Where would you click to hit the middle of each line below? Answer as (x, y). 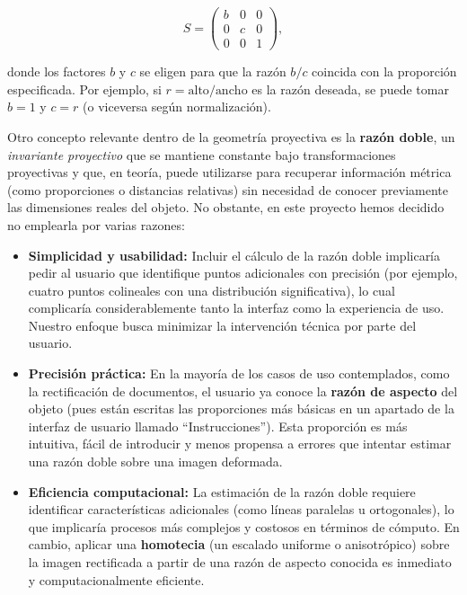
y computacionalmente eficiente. (116, 579)
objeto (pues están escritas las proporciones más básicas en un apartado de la (241, 409)
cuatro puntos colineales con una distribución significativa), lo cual (211, 290)
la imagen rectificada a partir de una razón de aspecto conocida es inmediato (240, 562)
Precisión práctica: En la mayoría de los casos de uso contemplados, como (239, 373)
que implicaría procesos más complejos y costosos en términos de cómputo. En (244, 526)
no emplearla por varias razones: (96, 224)
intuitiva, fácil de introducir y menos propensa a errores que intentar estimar (240, 444)
